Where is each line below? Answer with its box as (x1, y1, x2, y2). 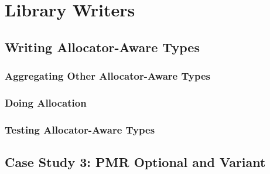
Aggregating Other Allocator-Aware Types (5, 69, 211, 83)
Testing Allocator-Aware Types (5, 122, 155, 137)
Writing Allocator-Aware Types (5, 37, 200, 56)
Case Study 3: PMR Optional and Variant (5, 153, 266, 171)
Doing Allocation (5, 95, 87, 110)
